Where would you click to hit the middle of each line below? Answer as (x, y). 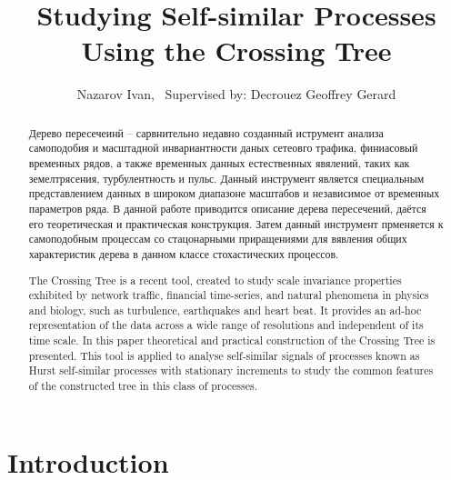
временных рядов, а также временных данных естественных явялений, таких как (219, 163)
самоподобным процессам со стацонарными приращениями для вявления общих (218, 239)
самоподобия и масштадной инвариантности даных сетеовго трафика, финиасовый (223, 148)
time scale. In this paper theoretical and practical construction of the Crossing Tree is (232, 340)
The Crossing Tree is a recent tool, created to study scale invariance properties (215, 280)
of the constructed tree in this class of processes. (143, 386)
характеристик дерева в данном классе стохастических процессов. (184, 253)
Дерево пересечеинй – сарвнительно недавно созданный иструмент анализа (206, 132)
